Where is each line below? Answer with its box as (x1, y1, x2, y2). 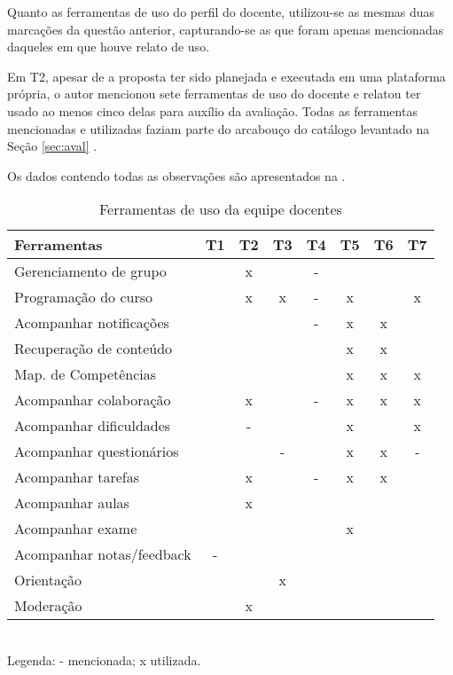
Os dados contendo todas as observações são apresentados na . (7, 166, 346, 184)
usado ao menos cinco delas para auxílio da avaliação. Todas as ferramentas (7, 101, 418, 120)
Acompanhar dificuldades (14, 415, 171, 436)
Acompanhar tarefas (14, 467, 140, 488)
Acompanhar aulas (14, 492, 129, 514)
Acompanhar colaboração (14, 389, 171, 411)
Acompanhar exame (14, 518, 137, 539)
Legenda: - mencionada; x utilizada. (7, 650, 201, 669)
